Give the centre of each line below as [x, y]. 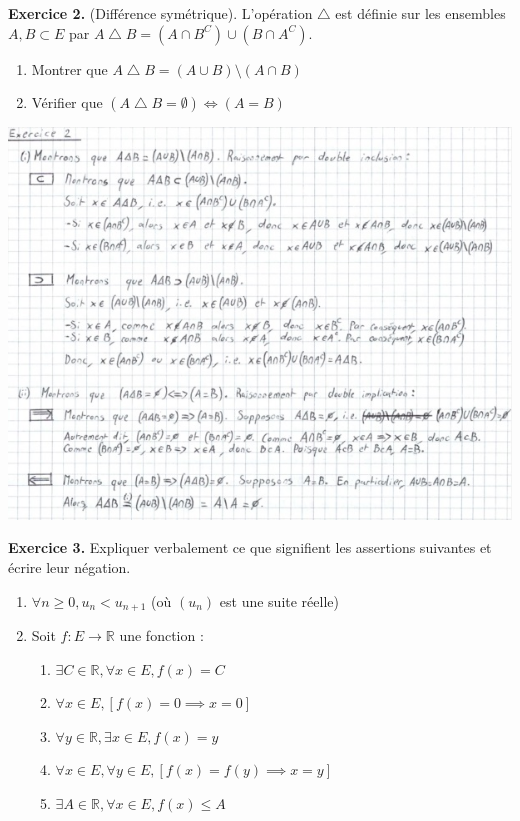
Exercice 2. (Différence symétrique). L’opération [160, 13]
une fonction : [161, 634]
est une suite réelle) [279, 600]
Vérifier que [67, 102]
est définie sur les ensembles [420, 13]
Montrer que [69, 68]
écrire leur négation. [69, 566]
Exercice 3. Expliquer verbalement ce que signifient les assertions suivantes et [250, 547]
